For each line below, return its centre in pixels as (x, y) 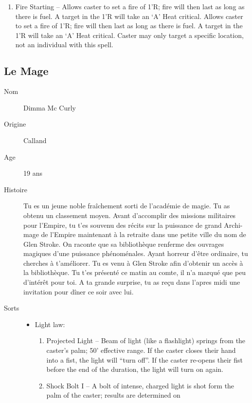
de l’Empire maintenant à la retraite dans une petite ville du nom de (144, 234)
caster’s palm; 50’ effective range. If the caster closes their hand (141, 350)
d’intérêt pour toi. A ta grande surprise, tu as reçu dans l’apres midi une (132, 282)
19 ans (33, 173)
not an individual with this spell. (64, 45)
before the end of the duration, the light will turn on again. (135, 369)
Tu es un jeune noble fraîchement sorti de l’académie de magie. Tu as (127, 206)
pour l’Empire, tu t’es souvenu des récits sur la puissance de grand (123, 225)
